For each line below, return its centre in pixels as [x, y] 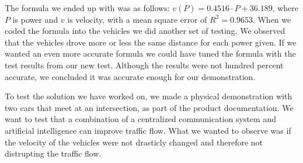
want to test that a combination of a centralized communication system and [140, 119]
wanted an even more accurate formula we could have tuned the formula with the [150, 53]
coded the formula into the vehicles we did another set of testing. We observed [145, 31]
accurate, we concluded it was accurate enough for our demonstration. [130, 76]
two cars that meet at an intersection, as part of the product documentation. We [149, 107]
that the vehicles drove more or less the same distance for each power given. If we [151, 42]
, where [285, 8]
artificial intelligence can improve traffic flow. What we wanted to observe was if [148, 130]
